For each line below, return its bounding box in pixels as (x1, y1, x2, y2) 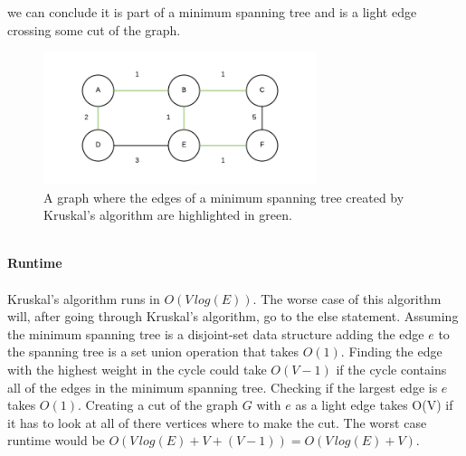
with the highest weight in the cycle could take (7, 359, 267, 378)
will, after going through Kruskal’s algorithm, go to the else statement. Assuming (7, 307, 459, 326)
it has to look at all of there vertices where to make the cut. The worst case (7, 413, 427, 432)
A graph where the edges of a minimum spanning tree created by (43, 187, 404, 206)
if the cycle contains (336, 359, 447, 378)
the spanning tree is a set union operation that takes (7, 342, 299, 361)
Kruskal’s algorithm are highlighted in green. (43, 205, 292, 224)
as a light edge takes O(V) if (295, 395, 453, 414)
